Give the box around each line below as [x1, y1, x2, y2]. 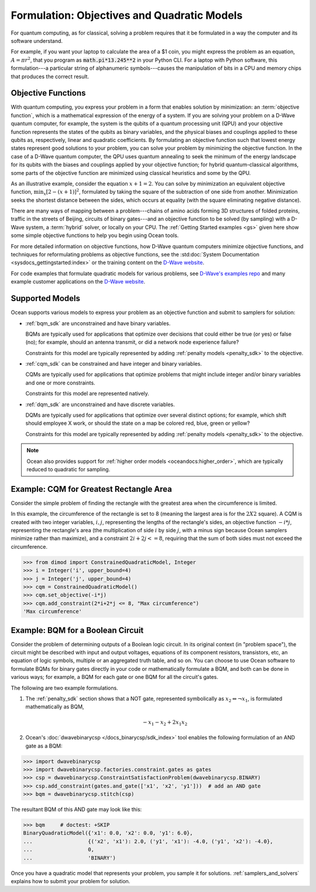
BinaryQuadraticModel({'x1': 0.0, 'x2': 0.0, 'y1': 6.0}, [23, 830, 193, 836]
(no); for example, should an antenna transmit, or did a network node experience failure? [25, 339, 239, 346]
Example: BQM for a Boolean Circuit [11, 625, 144, 635]
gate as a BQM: [25, 742, 63, 749]
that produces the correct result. [11, 73, 90, 80]
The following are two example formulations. [11, 684, 118, 691]
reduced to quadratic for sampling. [26, 465, 111, 472]
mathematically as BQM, [25, 703, 84, 710]
